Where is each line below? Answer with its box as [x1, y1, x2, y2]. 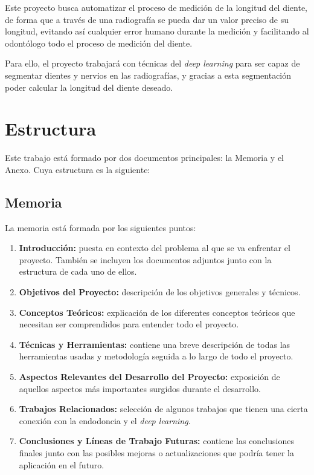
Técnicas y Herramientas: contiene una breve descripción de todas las [19, 338, 290, 350]
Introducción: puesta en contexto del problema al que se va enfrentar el [19, 241, 290, 254]
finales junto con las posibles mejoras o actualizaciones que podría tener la [19, 446, 294, 459]
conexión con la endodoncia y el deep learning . [19, 414, 191, 427]
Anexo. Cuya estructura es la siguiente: [5, 163, 150, 175]
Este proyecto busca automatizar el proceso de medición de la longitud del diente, [5, 1, 308, 13]
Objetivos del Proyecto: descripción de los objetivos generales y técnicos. [19, 286, 301, 298]
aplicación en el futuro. [19, 458, 104, 471]
